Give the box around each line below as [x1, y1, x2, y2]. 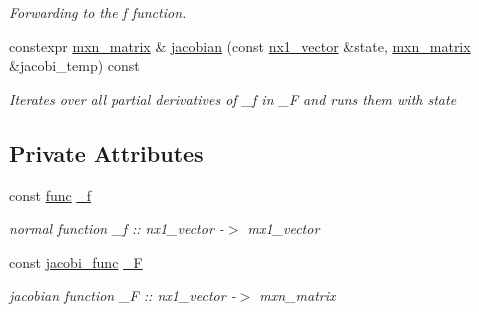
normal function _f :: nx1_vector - [9, 218, 224, 239]
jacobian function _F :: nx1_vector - [9, 285, 236, 306]
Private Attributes [9, 137, 204, 168]
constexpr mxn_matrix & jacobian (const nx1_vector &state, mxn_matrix [9, 35, 471, 56]
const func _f [9, 184, 92, 205]
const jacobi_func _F [9, 251, 143, 272]
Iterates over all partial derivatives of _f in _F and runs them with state [9, 88, 457, 109]
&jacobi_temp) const [9, 55, 140, 76]
